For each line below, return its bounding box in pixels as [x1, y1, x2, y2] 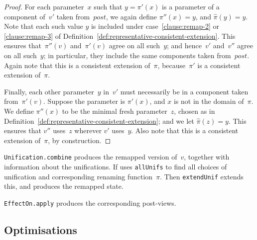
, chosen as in [174, 105, 215, 116]
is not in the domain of [173, 96, 244, 106]
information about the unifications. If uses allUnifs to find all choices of [4, 161, 227, 171]
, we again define [106, 11, 157, 21]
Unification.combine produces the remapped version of [4, 152, 177, 162]
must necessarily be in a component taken [120, 86, 249, 96]
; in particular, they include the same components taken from [43, 50, 231, 60]
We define [4, 105, 34, 116]
